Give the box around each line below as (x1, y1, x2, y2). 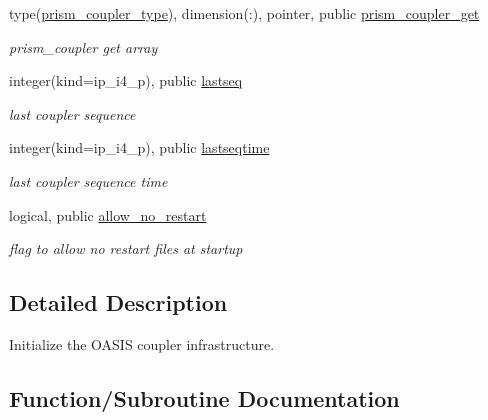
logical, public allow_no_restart (9, 204, 207, 225)
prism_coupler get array (9, 36, 158, 57)
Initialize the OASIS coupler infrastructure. (9, 333, 275, 354)
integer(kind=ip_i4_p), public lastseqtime (9, 137, 270, 158)
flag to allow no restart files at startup (9, 238, 243, 259)
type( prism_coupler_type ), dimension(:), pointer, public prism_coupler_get (9, 3, 480, 23)
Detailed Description (9, 287, 228, 318)
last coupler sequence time (9, 170, 168, 191)
